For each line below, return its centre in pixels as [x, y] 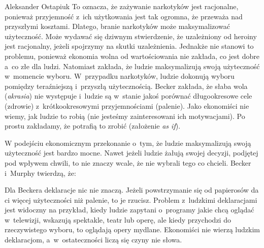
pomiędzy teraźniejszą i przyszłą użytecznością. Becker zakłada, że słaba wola [126, 86]
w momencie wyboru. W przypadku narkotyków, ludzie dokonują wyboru [120, 76]
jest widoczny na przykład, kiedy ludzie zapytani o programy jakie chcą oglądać [129, 210]
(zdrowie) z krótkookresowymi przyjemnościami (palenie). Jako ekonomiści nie [127, 105]
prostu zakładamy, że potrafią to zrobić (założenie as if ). [93, 126]
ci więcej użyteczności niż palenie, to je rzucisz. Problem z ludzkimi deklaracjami [131, 199]
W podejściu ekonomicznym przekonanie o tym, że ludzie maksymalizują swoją [128, 143]
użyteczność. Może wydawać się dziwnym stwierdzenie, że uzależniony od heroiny [131, 36]
